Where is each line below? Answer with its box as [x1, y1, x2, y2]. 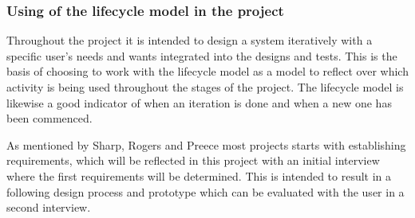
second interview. [6, 199, 91, 216]
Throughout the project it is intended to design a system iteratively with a [6, 32, 373, 49]
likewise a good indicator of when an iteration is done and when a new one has [6, 94, 392, 111]
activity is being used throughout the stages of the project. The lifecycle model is [6, 79, 404, 95]
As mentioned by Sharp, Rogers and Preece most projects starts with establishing [6, 136, 406, 153]
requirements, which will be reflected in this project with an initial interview [6, 152, 380, 169]
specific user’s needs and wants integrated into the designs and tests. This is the [6, 47, 397, 64]
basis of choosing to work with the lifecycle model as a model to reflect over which [6, 63, 409, 80]
